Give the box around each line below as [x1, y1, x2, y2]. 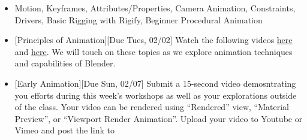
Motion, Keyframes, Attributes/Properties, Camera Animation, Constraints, [14, 2, 296, 14]
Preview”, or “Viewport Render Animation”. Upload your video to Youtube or [14, 112, 303, 124]
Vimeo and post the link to [14, 124, 115, 136]
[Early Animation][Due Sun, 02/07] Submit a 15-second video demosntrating [14, 77, 296, 89]
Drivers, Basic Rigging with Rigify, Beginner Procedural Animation [14, 13, 263, 26]
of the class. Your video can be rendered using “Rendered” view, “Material [14, 101, 289, 113]
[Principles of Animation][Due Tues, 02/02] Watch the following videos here [14, 34, 293, 46]
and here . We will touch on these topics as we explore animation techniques [14, 45, 293, 57]
